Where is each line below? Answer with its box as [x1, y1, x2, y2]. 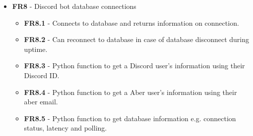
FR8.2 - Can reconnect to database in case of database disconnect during [24, 34, 250, 45]
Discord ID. [24, 70, 60, 80]
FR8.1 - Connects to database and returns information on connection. [24, 17, 239, 28]
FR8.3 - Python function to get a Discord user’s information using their [24, 60, 245, 71]
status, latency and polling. [24, 123, 107, 133]
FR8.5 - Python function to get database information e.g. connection [24, 113, 236, 123]
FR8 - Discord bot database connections [12, 1, 136, 11]
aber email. [24, 96, 58, 107]
